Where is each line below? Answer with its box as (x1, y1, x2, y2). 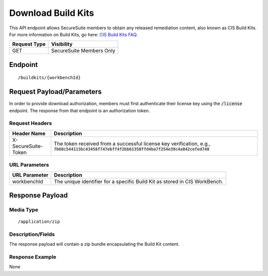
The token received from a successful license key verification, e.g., (54, 140, 211, 147)
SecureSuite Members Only (51, 47, 116, 54)
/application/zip (18, 219, 60, 224)
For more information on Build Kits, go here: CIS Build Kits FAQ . (9, 31, 138, 37)
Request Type (12, 41, 46, 48)
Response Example (9, 254, 57, 261)
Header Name (12, 130, 46, 137)
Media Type (9, 206, 38, 213)
